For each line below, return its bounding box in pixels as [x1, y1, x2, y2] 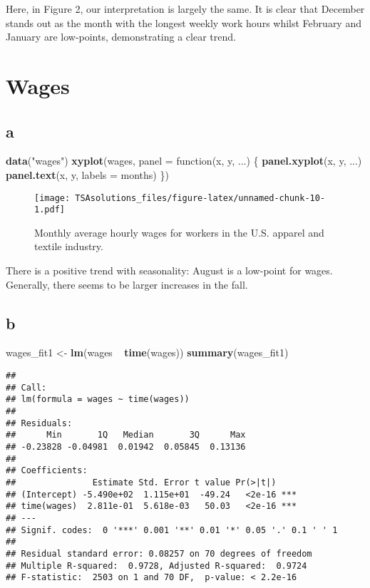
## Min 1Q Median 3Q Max [6, 430, 246, 440]
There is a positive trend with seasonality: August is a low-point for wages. [6, 263, 333, 278]
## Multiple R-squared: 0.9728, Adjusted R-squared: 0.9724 [6, 560, 307, 571]
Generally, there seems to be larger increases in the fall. [6, 277, 248, 292]
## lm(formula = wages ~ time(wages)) [6, 394, 190, 405]
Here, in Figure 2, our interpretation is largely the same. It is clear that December [6, 1, 365, 16]
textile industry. [34, 239, 103, 254]
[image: [34, 192, 71, 203]
